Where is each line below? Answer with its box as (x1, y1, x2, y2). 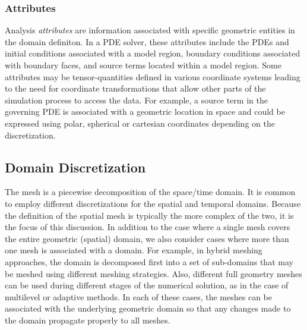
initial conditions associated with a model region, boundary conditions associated (5, 47, 300, 59)
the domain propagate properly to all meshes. (5, 313, 170, 326)
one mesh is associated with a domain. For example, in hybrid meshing (5, 244, 262, 256)
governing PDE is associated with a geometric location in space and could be (5, 105, 285, 118)
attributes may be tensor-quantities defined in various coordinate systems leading (5, 70, 300, 83)
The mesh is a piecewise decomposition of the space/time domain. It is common (5, 186, 296, 198)
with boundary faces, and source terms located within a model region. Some (5, 59, 281, 71)
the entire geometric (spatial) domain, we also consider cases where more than (5, 232, 289, 244)
